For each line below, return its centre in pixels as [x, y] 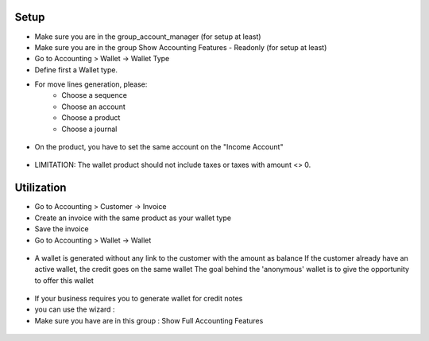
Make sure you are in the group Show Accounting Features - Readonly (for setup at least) [181, 47]
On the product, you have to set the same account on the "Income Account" [159, 147]
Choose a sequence [94, 95]
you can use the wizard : [75, 309]
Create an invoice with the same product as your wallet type [133, 218]
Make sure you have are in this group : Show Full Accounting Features [149, 320]
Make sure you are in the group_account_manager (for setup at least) [148, 37]
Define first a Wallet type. [76, 70]
